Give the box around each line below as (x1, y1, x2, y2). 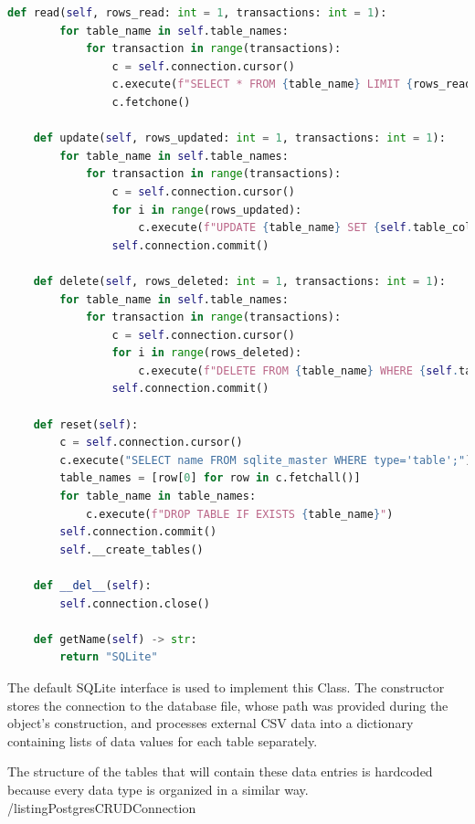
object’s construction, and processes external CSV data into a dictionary (7, 713, 414, 733)
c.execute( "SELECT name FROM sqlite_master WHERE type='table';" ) (59, 453, 472, 467)
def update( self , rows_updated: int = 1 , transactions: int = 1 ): (33, 132, 446, 145)
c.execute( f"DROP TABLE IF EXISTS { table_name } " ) (85, 507, 394, 521)
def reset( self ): (33, 417, 139, 431)
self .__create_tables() (59, 543, 204, 556)
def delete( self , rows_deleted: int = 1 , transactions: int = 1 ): (33, 274, 446, 288)
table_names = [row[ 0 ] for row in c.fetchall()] (59, 471, 361, 485)
